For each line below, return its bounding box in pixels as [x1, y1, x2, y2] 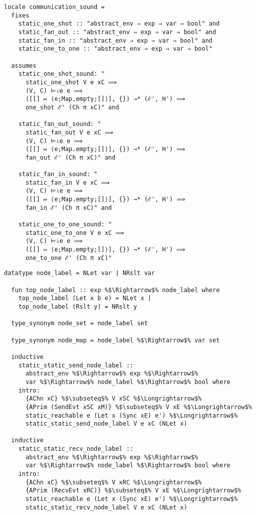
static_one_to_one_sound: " [18, 221, 112, 228]
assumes [11, 62, 37, 69]
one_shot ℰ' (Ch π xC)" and [25, 103, 119, 111]
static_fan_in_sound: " [18, 171, 98, 178]
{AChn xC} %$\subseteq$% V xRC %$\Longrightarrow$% [25, 478, 202, 486]
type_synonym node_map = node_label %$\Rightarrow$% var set [11, 336, 220, 344]
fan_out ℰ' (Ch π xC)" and [25, 154, 115, 161]
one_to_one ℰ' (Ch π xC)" [25, 254, 112, 262]
